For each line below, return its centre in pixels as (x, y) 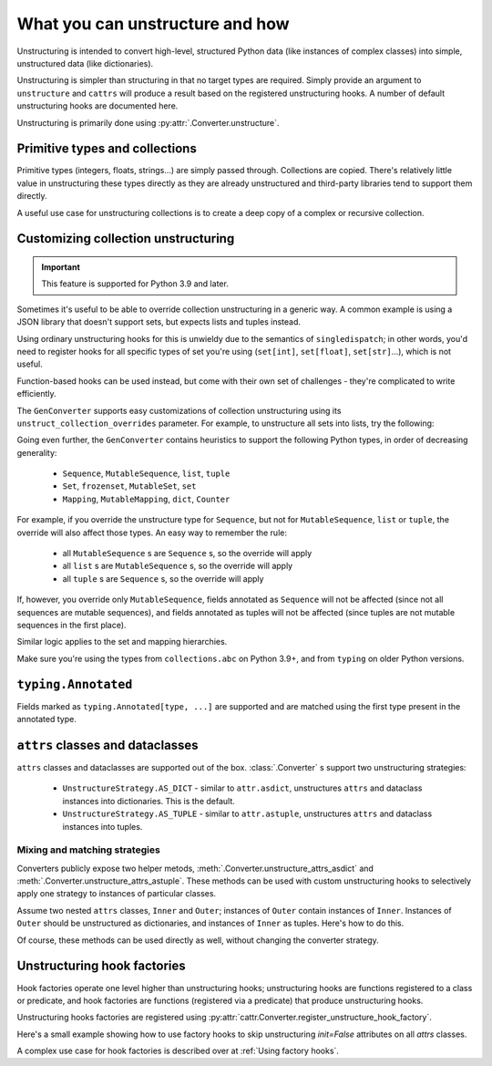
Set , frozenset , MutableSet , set (129, 486)
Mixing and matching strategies (89, 850)
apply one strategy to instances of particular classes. (117, 894)
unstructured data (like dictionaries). (85, 63)
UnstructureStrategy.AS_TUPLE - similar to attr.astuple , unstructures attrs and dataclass (247, 814)
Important (61, 267)
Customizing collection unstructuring (126, 238)
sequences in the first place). (72, 625)
